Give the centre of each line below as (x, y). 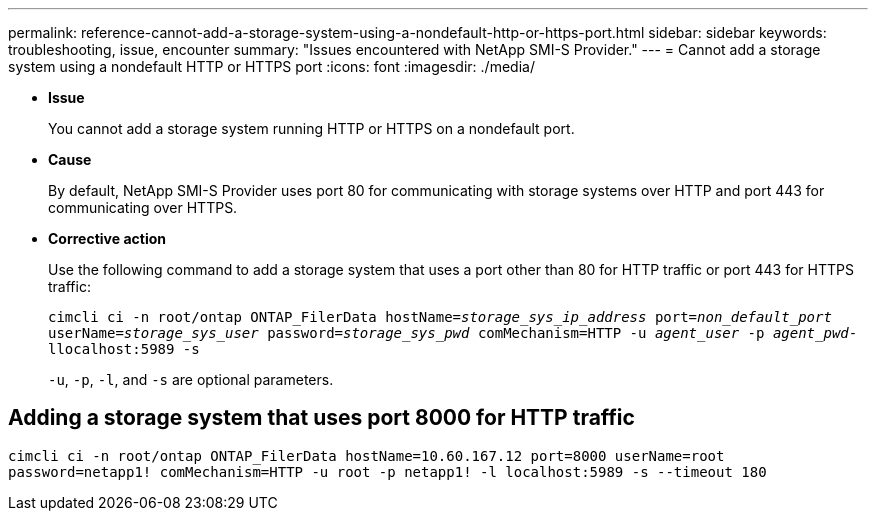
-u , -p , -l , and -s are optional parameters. (191, 379)
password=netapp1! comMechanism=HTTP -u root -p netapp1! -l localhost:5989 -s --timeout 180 (387, 471)
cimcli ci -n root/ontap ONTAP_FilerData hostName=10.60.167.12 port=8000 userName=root (366, 455)
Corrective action (107, 238)
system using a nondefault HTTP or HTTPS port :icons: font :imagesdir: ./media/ (271, 66)
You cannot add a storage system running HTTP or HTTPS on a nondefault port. (311, 128)
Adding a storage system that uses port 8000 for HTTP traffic (321, 418)
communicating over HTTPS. (143, 207)
